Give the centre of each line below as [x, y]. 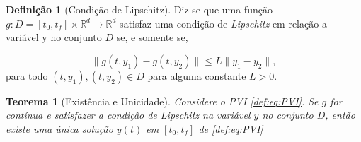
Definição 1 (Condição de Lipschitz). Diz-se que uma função [139, 9]
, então [340, 115]
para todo [27, 75]
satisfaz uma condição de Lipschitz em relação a [223, 23]
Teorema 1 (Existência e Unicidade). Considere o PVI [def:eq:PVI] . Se [162, 101]
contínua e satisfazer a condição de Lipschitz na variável [128, 115]
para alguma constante [197, 75]
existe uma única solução [59, 128]
